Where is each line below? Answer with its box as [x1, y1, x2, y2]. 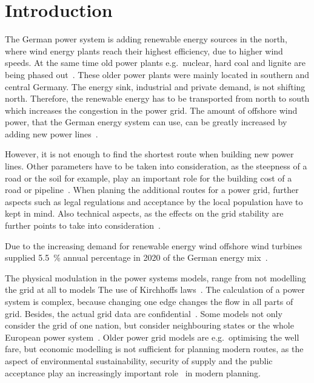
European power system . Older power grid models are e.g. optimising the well [5, 330, 299, 343]
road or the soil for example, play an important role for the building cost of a [5, 171, 292, 184]
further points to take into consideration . [5, 219, 161, 232]
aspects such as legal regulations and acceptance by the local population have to [5, 195, 303, 208]
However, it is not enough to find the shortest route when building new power [5, 148, 294, 160]
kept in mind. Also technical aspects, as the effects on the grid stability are [5, 207, 284, 220]
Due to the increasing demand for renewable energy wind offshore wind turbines [5, 239, 302, 252]
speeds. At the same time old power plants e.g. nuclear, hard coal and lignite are [5, 56, 306, 69]
